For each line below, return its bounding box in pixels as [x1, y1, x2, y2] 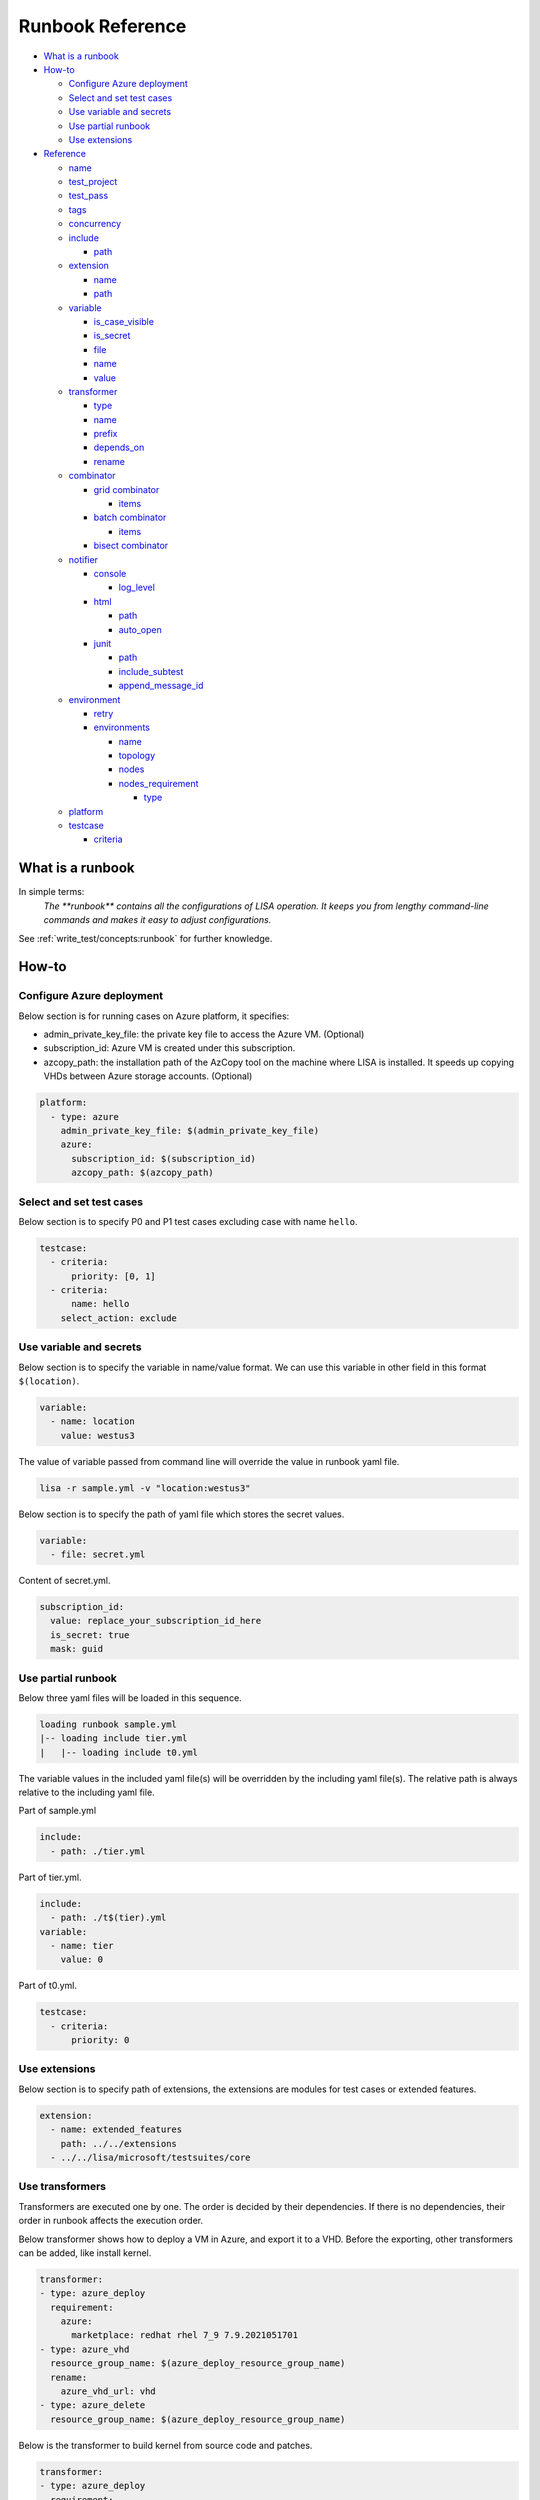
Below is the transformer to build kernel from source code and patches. [18, 2439, 313, 2451]
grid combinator [93, 483, 160, 495]
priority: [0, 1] [71, 1270, 157, 1282]
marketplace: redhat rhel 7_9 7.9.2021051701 [71, 2330, 299, 2341]
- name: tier [50, 1940, 114, 1951]
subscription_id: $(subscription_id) [71, 1153, 257, 1164]
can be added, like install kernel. [18, 2246, 152, 2259]
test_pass [68, 190, 109, 202]
